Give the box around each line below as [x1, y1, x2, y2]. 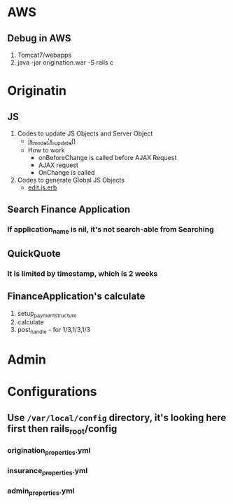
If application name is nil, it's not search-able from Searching [7, 225, 214, 236]
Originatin [7, 83, 66, 99]
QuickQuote [7, 247, 61, 260]
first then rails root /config [7, 423, 118, 437]
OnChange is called [38, 168, 95, 176]
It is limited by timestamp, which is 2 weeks [7, 268, 158, 278]
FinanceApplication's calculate [7, 291, 146, 303]
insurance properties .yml [7, 466, 88, 477]
